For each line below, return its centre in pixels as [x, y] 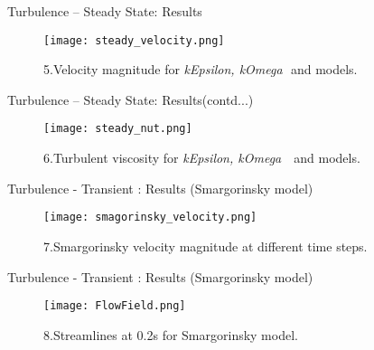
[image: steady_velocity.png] [134, 40]
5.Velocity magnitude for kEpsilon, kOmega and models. [201, 69]
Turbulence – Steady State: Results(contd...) [131, 99]
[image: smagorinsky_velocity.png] [150, 218]
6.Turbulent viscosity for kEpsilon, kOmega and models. [202, 158]
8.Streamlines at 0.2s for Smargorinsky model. [171, 334]
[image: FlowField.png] [115, 306]
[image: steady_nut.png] [118, 129]
